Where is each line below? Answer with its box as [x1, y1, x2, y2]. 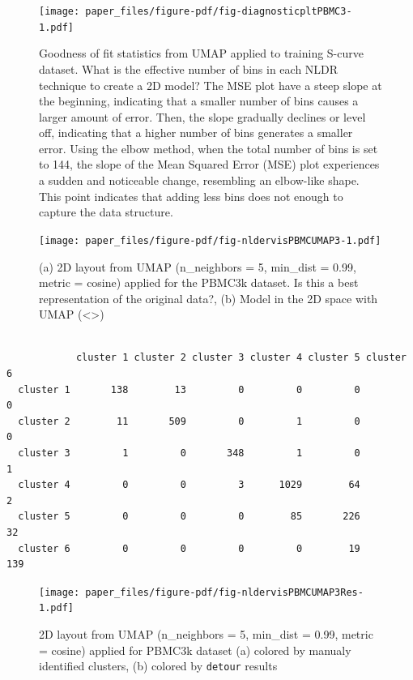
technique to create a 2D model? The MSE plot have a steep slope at [39, 76, 382, 93]
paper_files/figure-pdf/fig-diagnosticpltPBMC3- [85, 6, 352, 17]
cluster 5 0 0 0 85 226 [18, 511, 360, 523]
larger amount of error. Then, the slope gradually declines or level [39, 108, 366, 125]
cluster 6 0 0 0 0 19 [18, 542, 360, 554]
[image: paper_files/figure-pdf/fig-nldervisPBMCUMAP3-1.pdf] [39, 234, 381, 246]
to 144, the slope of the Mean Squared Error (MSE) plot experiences [39, 156, 380, 173]
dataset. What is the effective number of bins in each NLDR [39, 60, 338, 77]
